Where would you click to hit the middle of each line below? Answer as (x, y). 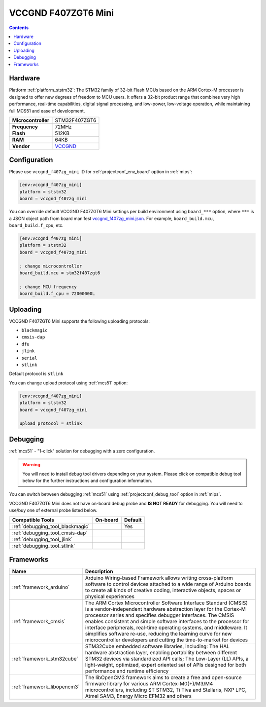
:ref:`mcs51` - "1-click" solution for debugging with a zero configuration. (82, 451)
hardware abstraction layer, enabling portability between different (161, 653)
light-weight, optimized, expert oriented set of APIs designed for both (166, 665)
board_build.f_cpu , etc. (36, 225)
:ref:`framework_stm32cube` (45, 659)
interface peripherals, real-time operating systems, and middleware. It (166, 628)
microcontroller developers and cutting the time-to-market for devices (166, 640)
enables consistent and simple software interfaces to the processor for (167, 622)
